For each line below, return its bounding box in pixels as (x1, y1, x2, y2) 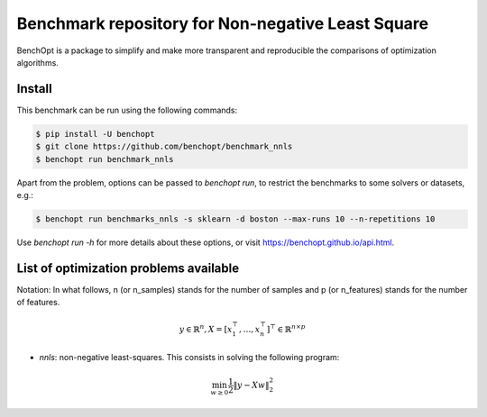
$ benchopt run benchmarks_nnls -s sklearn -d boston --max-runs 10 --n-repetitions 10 (35, 213, 436, 224)
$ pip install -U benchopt (35, 129, 155, 139)
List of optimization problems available (16, 260, 239, 276)
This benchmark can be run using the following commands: (16, 104, 238, 115)
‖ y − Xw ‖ (233, 380, 270, 391)
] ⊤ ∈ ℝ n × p (266, 322, 306, 335)
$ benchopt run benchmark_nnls (35, 154, 175, 164)
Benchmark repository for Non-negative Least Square (16, 14, 428, 33)
